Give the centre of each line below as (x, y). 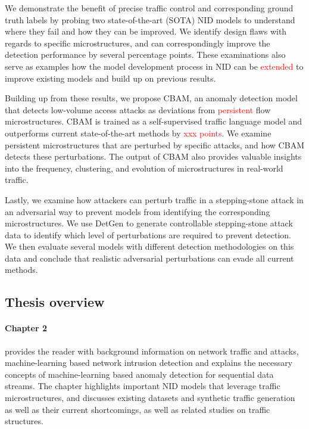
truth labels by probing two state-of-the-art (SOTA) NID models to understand (150, 19)
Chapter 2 (26, 328)
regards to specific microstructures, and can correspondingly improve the (138, 43)
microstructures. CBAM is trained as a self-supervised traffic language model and (154, 121)
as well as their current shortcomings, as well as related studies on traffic (138, 409)
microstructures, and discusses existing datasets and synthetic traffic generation (150, 398)
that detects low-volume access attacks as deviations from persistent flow (138, 109)
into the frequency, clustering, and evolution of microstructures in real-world (144, 168)
